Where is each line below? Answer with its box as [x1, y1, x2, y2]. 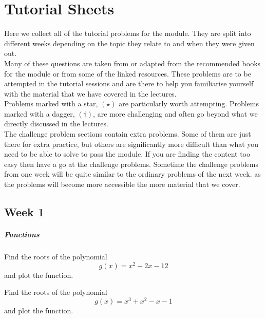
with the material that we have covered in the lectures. [4, 88, 177, 99]
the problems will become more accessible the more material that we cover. [4, 179, 240, 190]
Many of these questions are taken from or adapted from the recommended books [4, 58, 261, 68]
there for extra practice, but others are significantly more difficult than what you [4, 138, 259, 149]
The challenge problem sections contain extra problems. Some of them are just [4, 128, 251, 139]
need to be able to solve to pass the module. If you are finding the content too [4, 148, 250, 159]
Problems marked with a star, [4, 98, 98, 109]
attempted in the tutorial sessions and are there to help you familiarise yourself [4, 78, 254, 89]
